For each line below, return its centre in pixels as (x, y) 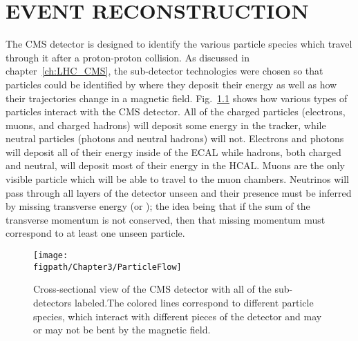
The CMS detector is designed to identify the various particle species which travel (179, 44)
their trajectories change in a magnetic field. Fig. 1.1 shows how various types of (177, 98)
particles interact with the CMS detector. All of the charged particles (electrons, (176, 111)
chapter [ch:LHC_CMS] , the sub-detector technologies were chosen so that (164, 71)
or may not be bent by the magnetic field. (122, 330)
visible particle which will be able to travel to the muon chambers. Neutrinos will (177, 179)
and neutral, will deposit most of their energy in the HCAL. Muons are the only (175, 165)
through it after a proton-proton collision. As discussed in (128, 57)
